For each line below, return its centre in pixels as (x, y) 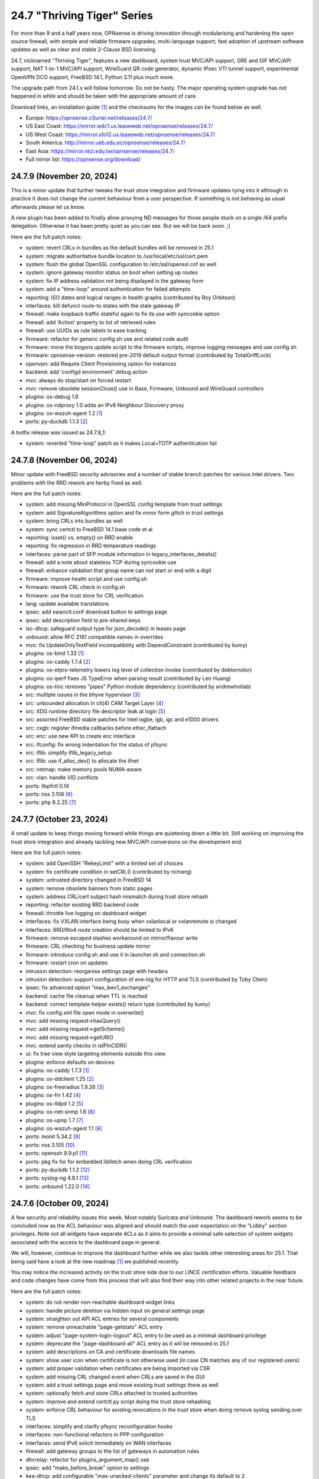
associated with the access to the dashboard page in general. (86, 1242)
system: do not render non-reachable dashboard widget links (100, 1302)
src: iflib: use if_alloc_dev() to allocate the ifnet (82, 761)
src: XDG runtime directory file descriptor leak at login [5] (95, 711)
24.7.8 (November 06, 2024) (64, 461)
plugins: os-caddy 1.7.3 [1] (57, 1070)
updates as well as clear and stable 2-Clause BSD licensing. (84, 50)
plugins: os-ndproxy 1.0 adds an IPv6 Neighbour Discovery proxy (105, 405)
